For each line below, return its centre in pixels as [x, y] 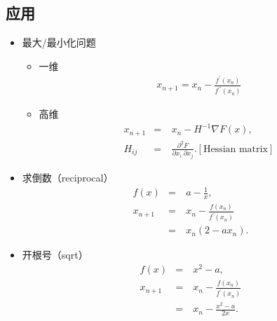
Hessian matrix [235, 149]
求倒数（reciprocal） [68, 177]
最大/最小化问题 [59, 42]
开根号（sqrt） [55, 255]
